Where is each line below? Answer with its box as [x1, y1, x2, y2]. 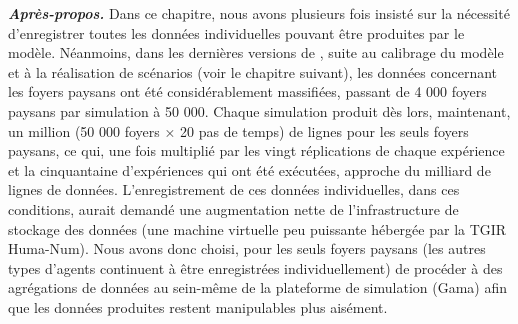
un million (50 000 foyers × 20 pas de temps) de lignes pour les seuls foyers [8, 120, 469, 141]
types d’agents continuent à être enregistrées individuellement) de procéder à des [8, 257, 503, 278]
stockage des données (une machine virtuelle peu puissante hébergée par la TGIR [8, 218, 507, 239]
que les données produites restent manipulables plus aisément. [8, 296, 388, 317]
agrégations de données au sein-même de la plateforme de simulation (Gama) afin [8, 277, 507, 298]
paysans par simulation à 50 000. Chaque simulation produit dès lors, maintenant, [8, 100, 511, 121]
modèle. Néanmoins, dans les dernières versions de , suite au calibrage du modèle [8, 42, 504, 63]
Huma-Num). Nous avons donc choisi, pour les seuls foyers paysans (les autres [8, 238, 486, 259]
